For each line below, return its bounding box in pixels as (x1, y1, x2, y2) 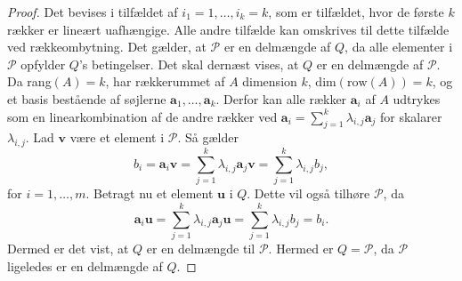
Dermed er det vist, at (7, 239, 129, 257)
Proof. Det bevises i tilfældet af (7, 3, 178, 20)
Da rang (7, 72, 52, 91)
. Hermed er (268, 239, 334, 257)
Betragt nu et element (93, 184, 214, 203)
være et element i (69, 128, 165, 147)
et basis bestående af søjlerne (7, 89, 166, 108)
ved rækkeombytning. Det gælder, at (7, 37, 207, 56)
